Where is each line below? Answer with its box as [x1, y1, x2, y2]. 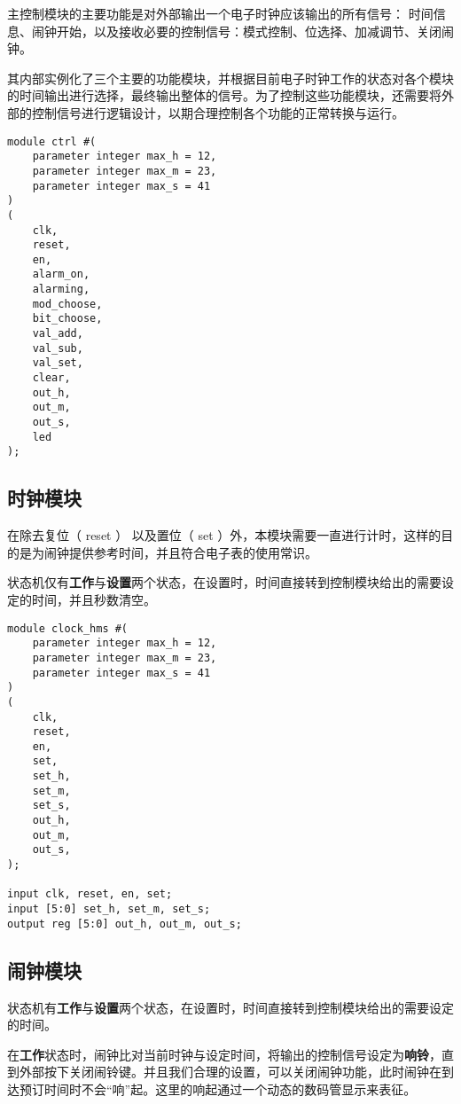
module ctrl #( [7, 135, 97, 148]
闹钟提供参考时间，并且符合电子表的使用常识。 [43, 543, 317, 561]
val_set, [32, 356, 83, 370]
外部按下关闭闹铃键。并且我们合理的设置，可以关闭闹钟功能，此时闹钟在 [19, 1062, 441, 1081]
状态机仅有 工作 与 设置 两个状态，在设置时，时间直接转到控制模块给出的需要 [7, 573, 441, 591]
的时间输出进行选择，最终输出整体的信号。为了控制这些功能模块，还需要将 [7, 86, 441, 105]
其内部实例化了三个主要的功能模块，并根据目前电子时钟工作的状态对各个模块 [7, 68, 454, 87]
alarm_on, [32, 268, 90, 281]
